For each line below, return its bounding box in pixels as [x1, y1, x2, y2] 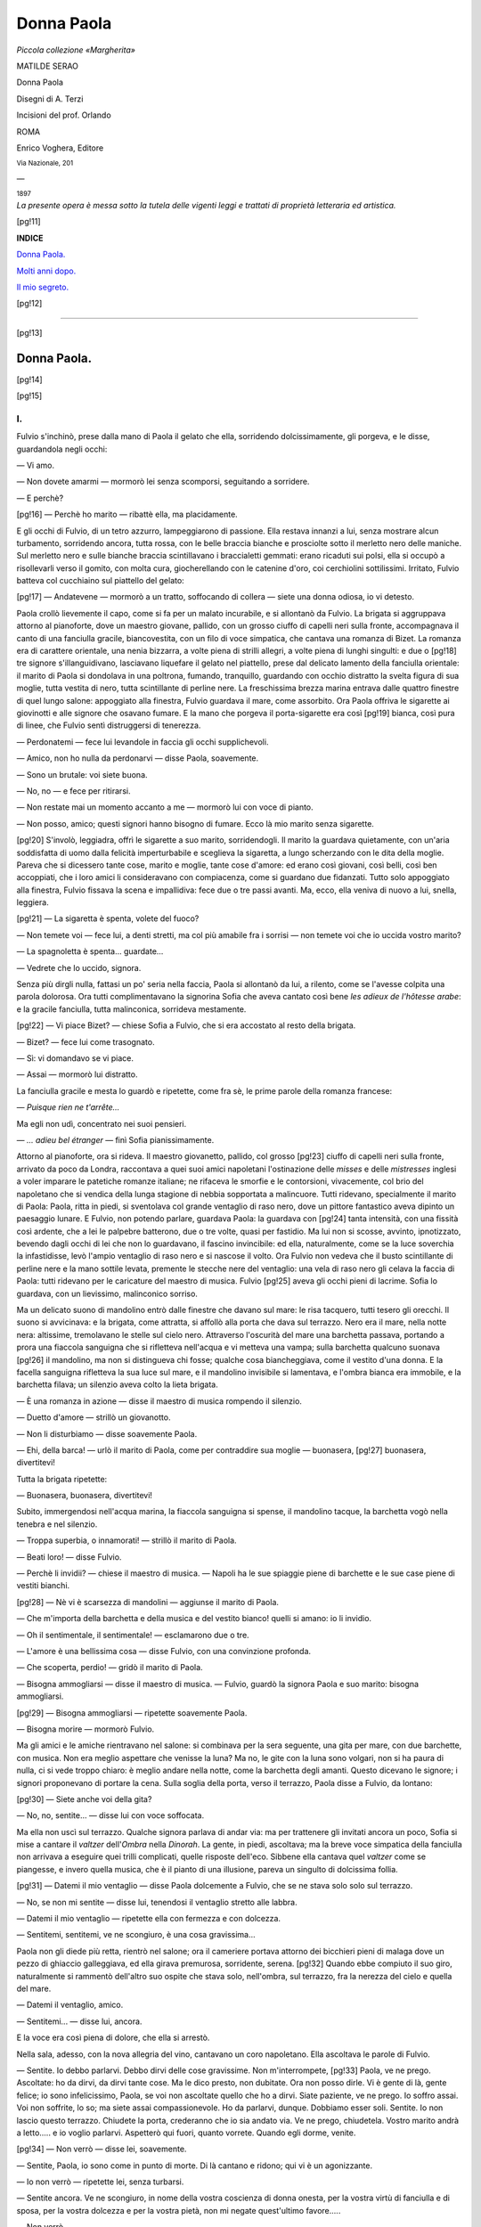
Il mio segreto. [16, 281, 69, 292]
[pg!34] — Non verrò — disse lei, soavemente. [16, 2143, 187, 2155]
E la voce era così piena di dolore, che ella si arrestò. [16, 2032, 210, 2043]
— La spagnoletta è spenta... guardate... [16, 946, 164, 957]
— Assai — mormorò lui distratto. [16, 1069, 138, 1080]
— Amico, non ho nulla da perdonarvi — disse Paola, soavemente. [16, 753, 259, 763]
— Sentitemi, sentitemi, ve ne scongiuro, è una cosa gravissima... [16, 1929, 256, 1940]
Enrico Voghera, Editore [16, 143, 104, 153]
